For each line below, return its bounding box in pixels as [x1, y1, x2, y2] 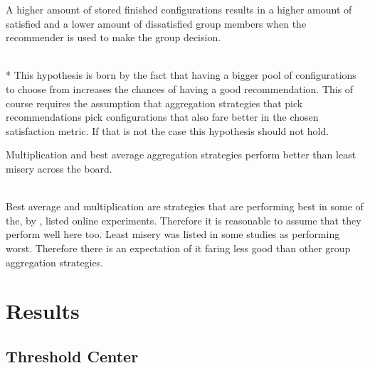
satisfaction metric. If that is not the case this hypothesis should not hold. [6, 123, 329, 138]
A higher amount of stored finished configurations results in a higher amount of [6, 2, 352, 16]
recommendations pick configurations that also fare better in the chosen [6, 109, 319, 124]
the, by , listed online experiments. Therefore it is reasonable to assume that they [6, 212, 361, 227]
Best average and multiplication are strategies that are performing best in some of [6, 199, 364, 214]
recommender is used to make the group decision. [6, 30, 221, 45]
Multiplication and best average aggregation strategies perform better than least [6, 147, 356, 162]
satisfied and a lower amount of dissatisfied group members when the [6, 16, 307, 31]
